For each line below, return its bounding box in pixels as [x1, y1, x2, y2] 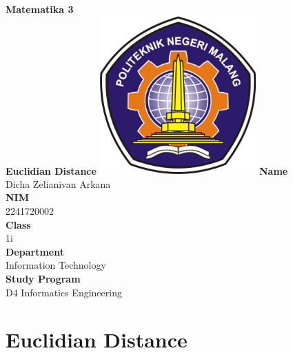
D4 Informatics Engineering [6, 285, 122, 299]
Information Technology [6, 258, 106, 272]
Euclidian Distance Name [6, 163, 288, 178]
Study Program [6, 271, 81, 285]
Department [6, 244, 64, 258]
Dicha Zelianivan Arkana [6, 176, 111, 191]
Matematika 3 [6, 2, 74, 16]
